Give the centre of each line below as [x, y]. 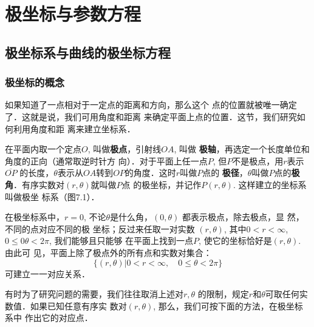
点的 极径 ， [225, 173]
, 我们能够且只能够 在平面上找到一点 [121, 241]
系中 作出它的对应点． [49, 318]
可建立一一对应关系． [47, 273]
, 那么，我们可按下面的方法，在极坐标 [228, 305]
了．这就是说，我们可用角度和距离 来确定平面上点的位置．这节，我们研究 [151, 116]
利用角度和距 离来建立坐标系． [74, 128]
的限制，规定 [223, 294]
